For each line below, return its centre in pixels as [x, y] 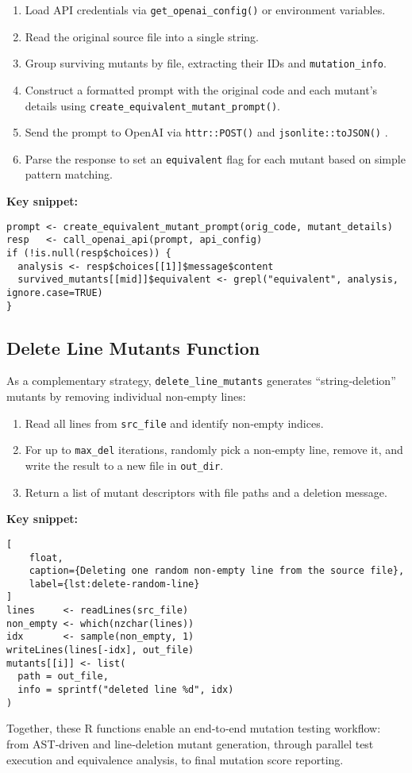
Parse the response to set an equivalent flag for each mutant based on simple [215, 158]
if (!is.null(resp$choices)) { [89, 253]
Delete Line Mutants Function [133, 347]
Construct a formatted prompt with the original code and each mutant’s [201, 89]
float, [46, 558]
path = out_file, [63, 677]
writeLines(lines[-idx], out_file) [100, 650]
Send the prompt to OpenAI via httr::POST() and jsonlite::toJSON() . [206, 132]
